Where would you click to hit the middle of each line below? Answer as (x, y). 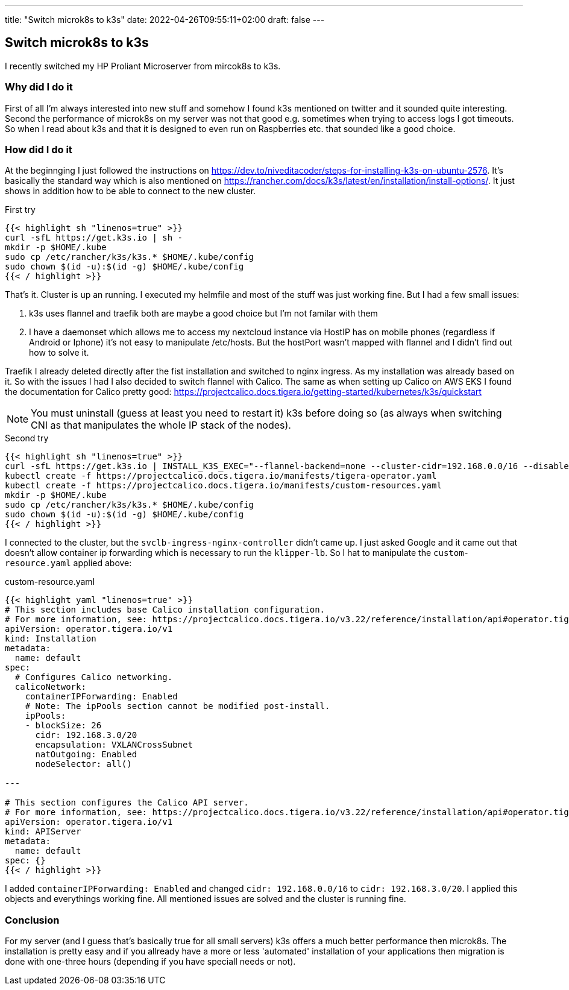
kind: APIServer (43, 832)
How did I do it (39, 149)
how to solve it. (59, 353)
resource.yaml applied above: (68, 563)
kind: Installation (51, 639)
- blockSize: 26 (63, 726)
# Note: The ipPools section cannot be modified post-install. (178, 706)
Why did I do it (39, 87)
